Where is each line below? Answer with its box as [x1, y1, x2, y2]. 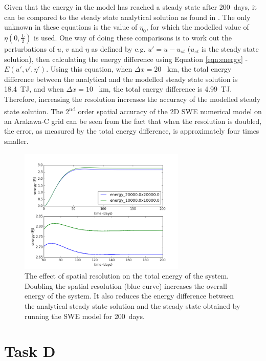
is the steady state [201, 43, 259, 54]
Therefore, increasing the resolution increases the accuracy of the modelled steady [4, 93, 261, 104]
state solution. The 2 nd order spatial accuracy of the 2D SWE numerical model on [4, 104, 262, 116]
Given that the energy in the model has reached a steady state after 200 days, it [4, 2, 257, 12]
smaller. [4, 135, 29, 146]
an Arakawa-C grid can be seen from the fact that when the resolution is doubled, [4, 115, 262, 126]
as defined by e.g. [91, 43, 146, 54]
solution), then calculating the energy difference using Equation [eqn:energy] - [4, 53, 248, 64]
